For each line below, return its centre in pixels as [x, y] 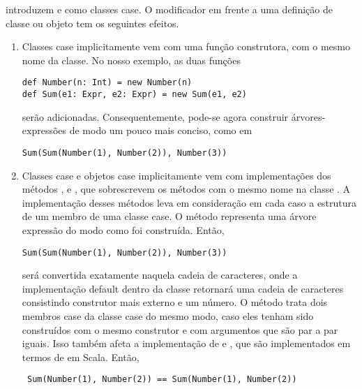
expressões [44, 130]
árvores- [308, 116]
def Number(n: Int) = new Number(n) [107, 83]
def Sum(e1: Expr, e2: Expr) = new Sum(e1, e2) [134, 95]
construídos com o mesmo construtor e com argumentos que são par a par [180, 329]
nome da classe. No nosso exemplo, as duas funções [131, 60]
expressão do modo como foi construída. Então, [123, 229]
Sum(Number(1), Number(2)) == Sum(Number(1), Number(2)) [162, 380]
